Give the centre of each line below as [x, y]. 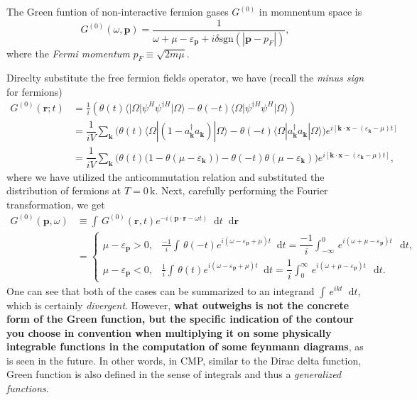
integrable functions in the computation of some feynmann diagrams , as [185, 346]
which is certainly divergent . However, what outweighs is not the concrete [178, 305]
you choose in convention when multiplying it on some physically [169, 332]
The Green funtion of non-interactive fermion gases [118, 11]
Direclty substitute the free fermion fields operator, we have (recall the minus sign [185, 78]
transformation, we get [56, 204]
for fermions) [34, 91]
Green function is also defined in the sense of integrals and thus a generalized [174, 374]
